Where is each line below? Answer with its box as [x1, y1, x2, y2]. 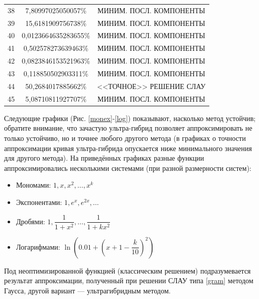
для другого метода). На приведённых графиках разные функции [4, 153, 204, 163]
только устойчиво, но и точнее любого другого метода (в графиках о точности [4, 132, 246, 143]
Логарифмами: [16, 241, 60, 252]
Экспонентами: [16, 196, 62, 207]
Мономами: [16, 180, 51, 190]
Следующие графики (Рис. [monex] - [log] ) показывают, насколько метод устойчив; [4, 112, 256, 123]
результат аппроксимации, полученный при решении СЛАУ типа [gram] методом [4, 275, 253, 286]
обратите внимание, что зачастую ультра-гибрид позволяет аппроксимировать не [4, 123, 252, 133]
